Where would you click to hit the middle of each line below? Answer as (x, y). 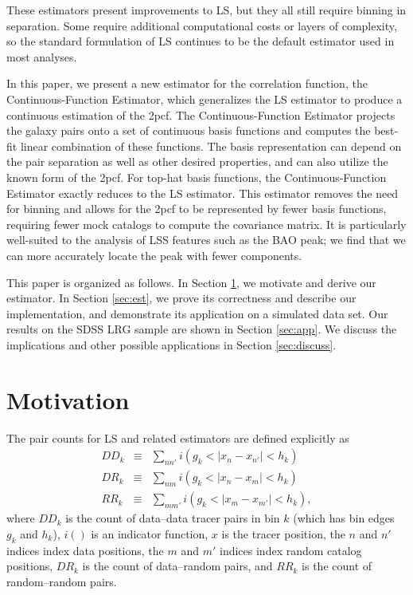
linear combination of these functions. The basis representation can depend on (211, 146)
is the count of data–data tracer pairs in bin (173, 518)
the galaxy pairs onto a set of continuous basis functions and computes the (189, 130)
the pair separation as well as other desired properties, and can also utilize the (197, 162)
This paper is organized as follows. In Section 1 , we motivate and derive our (191, 282)
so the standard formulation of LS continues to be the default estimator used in (201, 41)
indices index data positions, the (85, 550)
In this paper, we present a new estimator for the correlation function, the (187, 83)
